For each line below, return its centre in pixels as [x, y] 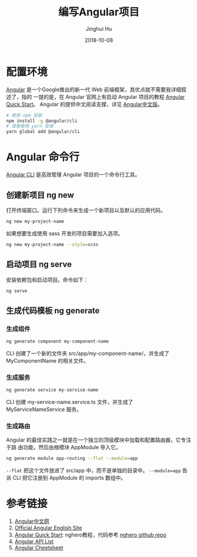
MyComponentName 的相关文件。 [48, 360]
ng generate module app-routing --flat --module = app [72, 459]
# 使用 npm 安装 [24, 115]
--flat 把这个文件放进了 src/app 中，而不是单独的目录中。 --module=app [94, 470]
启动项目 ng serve [39, 265]
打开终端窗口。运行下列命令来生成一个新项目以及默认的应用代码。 [86, 210]
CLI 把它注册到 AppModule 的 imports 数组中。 [69, 478]
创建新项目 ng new [40, 195]
